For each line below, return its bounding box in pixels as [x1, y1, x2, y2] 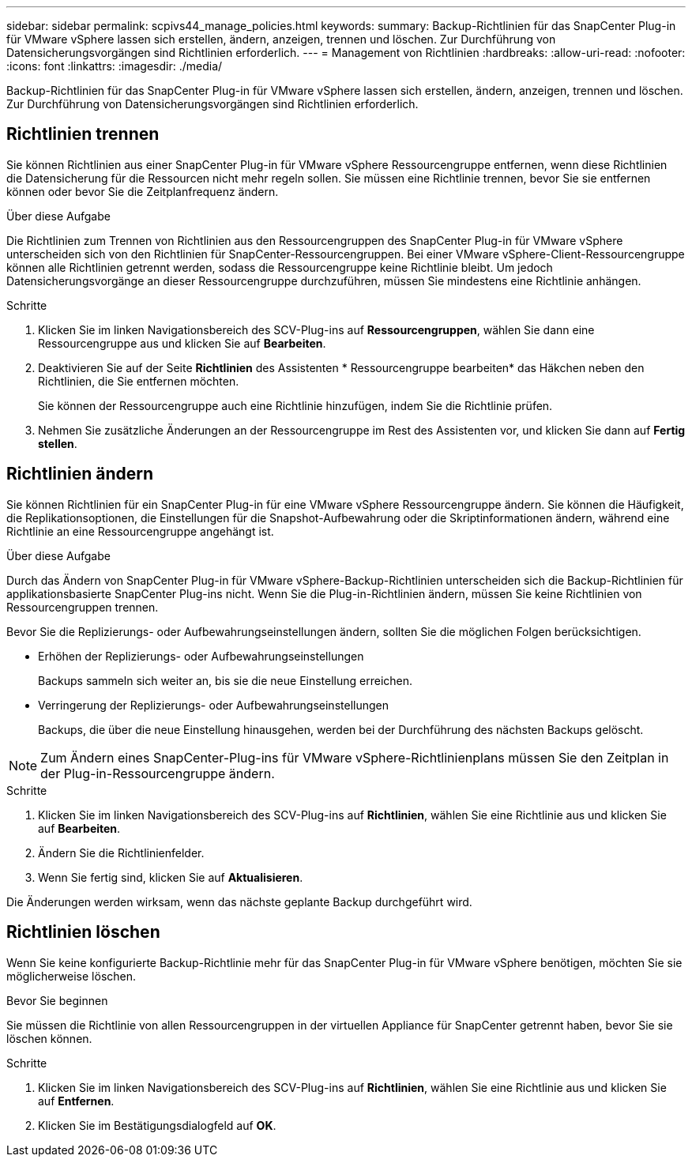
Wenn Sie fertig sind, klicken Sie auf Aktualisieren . [38, 870, 303, 884]
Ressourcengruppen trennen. [6, 600, 159, 614]
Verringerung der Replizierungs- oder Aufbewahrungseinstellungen [38, 698, 389, 712]
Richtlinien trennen [6, 124, 160, 145]
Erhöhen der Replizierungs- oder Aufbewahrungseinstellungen [38, 649, 364, 663]
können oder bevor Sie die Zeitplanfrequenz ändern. [6, 184, 279, 198]
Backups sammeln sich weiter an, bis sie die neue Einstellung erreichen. [38, 673, 413, 687]
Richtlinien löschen [6, 922, 160, 943]
